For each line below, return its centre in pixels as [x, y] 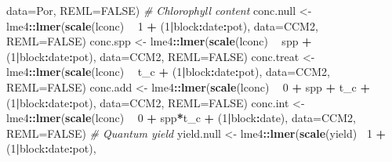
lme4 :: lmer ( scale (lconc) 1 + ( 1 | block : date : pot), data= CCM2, [162, 25]
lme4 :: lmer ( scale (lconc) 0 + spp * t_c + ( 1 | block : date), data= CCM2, [181, 118]
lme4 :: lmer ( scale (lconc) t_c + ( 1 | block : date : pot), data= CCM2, [169, 72]
